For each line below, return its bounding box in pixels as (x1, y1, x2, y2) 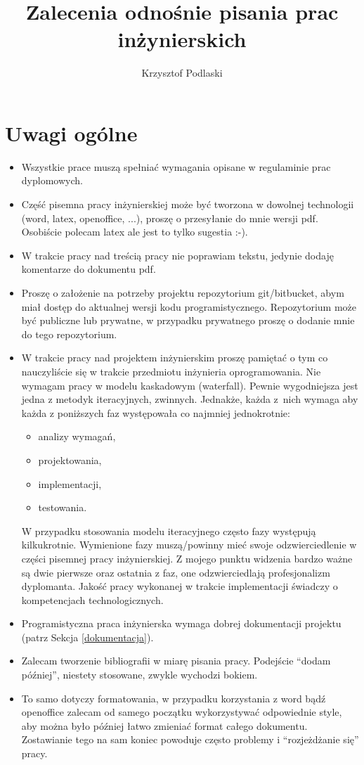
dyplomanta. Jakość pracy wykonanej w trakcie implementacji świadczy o (21, 579, 338, 593)
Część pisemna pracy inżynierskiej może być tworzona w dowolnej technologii (21, 197, 354, 212)
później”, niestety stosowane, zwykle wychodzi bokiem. (21, 667, 258, 682)
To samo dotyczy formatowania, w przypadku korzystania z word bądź (21, 690, 326, 705)
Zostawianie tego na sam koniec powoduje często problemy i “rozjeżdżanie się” (21, 732, 359, 747)
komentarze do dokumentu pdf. (21, 262, 156, 276)
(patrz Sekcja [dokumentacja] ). (21, 629, 154, 644)
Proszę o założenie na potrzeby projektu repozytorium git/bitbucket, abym (21, 285, 344, 300)
